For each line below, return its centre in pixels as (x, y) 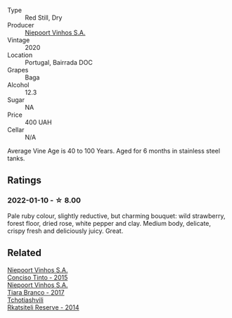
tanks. (16, 158)
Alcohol (18, 85)
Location (20, 55)
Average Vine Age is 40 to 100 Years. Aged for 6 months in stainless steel (114, 151)
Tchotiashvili (25, 300)
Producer (21, 25)
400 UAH (38, 122)
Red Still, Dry (44, 18)
